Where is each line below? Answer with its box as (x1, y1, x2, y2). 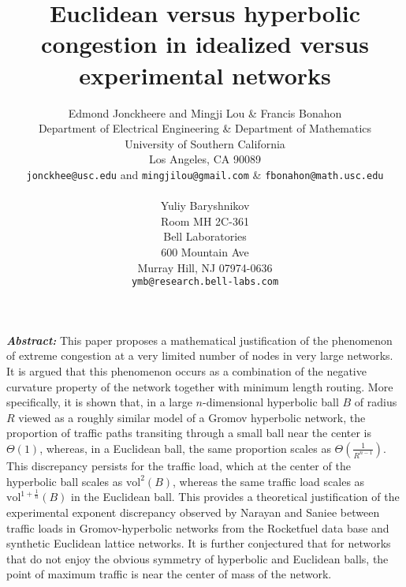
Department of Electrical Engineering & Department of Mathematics (38, 120, 372, 136)
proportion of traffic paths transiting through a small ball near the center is (6, 424, 372, 441)
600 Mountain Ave (161, 243, 249, 260)
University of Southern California (125, 135, 285, 151)
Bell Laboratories (163, 228, 247, 245)
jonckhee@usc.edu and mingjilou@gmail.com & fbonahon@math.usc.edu (26, 166, 384, 182)
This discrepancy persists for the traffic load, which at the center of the (6, 457, 351, 473)
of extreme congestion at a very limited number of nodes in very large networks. (6, 347, 393, 364)
